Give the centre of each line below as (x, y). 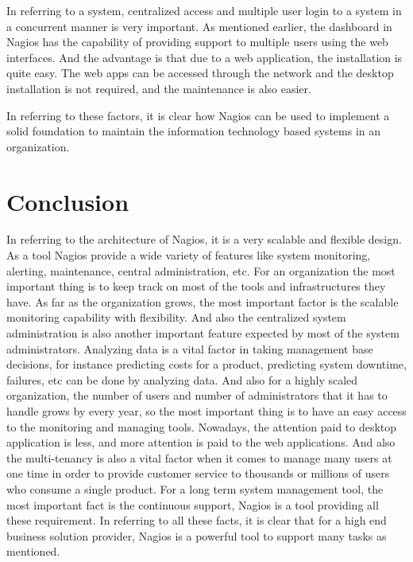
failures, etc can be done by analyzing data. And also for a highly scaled (182, 379)
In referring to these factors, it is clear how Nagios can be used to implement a (198, 115)
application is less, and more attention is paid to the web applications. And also (201, 442)
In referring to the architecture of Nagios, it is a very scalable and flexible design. (204, 239)
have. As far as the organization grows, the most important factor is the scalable (203, 301)
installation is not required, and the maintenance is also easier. (159, 88)
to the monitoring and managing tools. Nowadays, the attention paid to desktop (202, 426)
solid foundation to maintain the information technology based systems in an (194, 131)
